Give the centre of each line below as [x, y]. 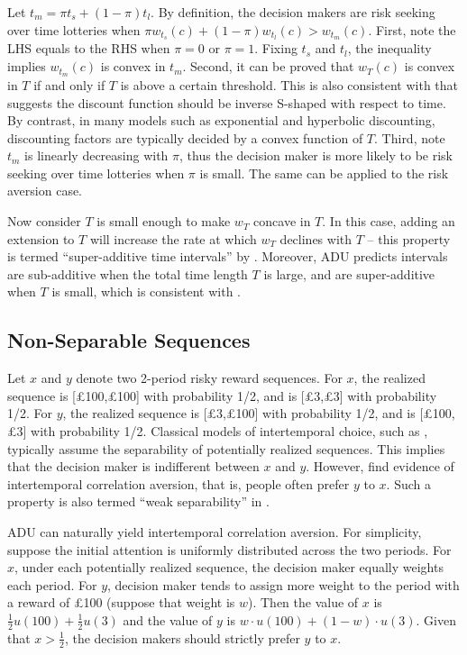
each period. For [52, 584]
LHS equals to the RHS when [89, 48]
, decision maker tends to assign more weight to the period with [284, 584]
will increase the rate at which [173, 238]
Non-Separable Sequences [129, 340]
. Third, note [410, 137]
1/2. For [30, 413]
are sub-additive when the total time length [128, 273]
